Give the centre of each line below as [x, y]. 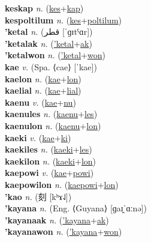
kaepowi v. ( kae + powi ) [49, 173]
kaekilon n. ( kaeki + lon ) [51, 161]
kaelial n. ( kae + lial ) [43, 90]
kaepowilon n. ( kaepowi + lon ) [62, 184]
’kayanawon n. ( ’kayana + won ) [64, 231]
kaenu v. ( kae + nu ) [40, 102]
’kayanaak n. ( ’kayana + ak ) [57, 219]
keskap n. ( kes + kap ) [44, 8]
